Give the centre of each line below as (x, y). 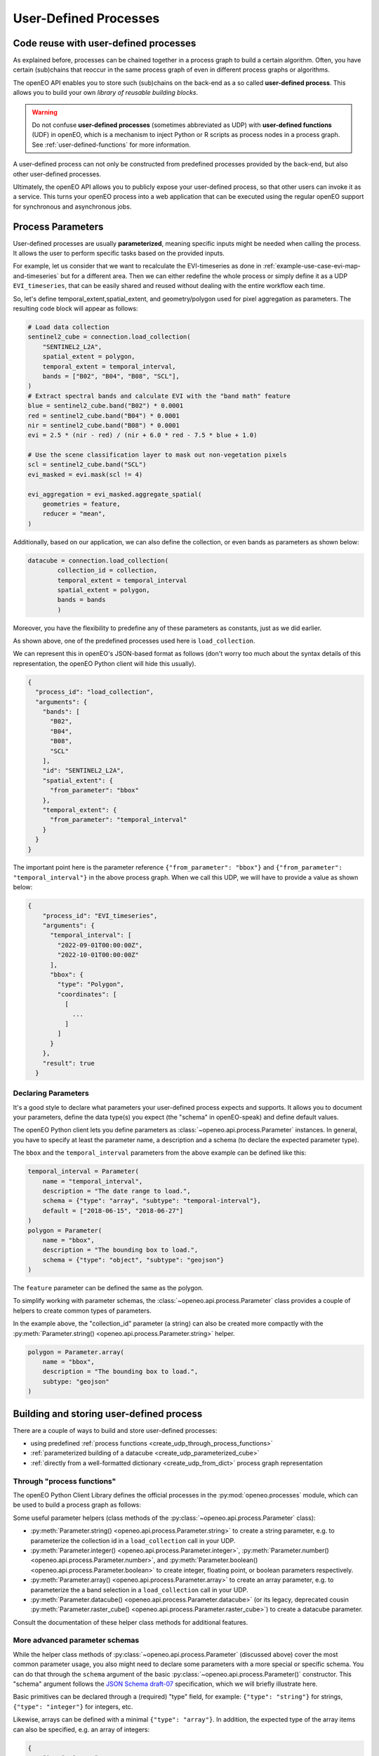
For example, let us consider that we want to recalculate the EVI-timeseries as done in (137, 266)
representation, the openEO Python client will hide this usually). (105, 663)
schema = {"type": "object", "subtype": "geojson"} (133, 1260)
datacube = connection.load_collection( (98, 561)
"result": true (68, 1063)
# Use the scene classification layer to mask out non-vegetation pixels (157, 455)
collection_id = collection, (107, 570)
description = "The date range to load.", (117, 1191)
